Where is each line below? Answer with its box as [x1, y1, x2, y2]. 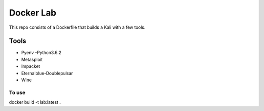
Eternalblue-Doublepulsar [21, 70, 73, 76]
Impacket [21, 63, 40, 69]
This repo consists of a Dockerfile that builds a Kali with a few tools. [9, 24, 146, 30]
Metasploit [21, 56, 43, 62]
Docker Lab [9, 7, 56, 18]
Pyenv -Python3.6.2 [21, 50, 62, 55]
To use [9, 89, 25, 96]
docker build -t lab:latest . [9, 99, 61, 105]
